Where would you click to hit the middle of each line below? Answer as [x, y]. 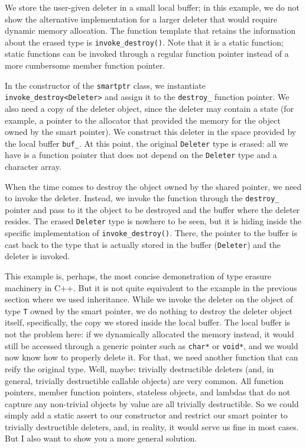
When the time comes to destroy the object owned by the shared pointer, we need [153, 186]
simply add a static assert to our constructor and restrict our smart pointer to [146, 415]
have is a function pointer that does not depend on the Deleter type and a [141, 155]
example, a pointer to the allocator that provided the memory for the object [143, 120]
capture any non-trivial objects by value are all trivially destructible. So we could [152, 403]
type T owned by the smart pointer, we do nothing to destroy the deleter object [149, 310]
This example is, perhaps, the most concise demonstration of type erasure [138, 276]
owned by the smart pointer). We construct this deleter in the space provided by [151, 132]
